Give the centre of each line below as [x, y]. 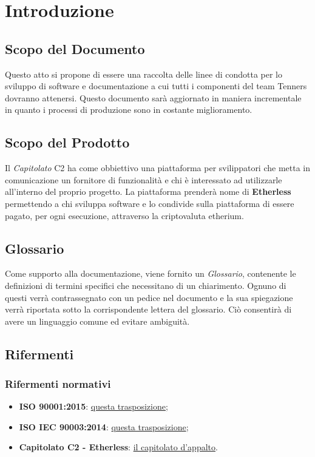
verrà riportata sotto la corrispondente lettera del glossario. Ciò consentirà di [148, 309]
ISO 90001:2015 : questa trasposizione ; [93, 406]
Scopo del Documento [75, 48]
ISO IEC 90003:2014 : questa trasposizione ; [104, 426]
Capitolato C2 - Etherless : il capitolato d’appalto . [118, 447]
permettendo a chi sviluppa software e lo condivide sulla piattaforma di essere [150, 203]
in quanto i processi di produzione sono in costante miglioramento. [129, 110]
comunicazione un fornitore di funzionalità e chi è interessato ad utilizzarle [144, 179]
